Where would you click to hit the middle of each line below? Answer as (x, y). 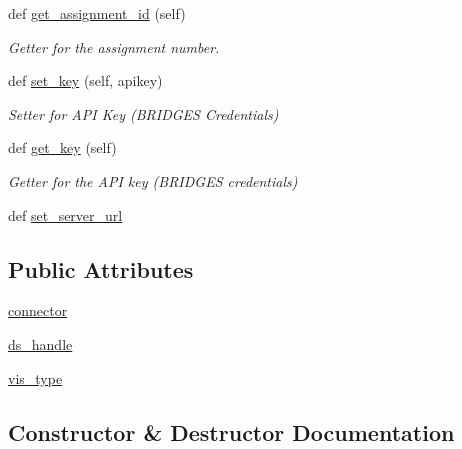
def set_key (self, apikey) (85, 80)
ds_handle (40, 343)
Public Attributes (101, 268)
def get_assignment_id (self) (97, 13)
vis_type (35, 377)
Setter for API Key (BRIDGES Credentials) (143, 113)
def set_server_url (65, 214)
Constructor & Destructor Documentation (231, 431)
